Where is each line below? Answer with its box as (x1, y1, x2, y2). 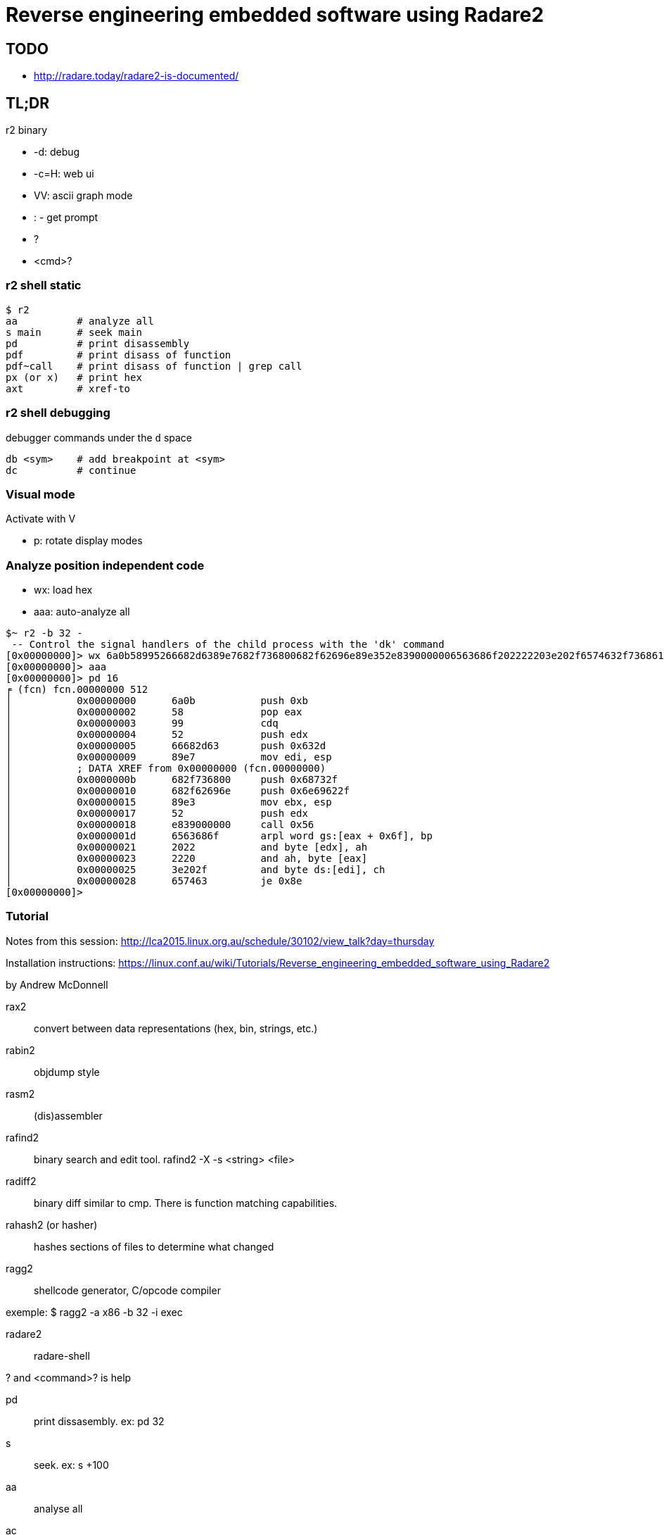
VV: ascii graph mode (34, 189, 133, 202)
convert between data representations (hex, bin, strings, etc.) (34, 1022, 318, 1034)
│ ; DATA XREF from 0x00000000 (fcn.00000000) (6, 763, 326, 775)
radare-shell (34, 1349, 90, 1362)
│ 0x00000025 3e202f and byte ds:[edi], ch (6, 864, 385, 876)
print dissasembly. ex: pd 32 (34, 1415, 165, 1427)
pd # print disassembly (6, 337, 190, 349)
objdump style (34, 1065, 100, 1078)
